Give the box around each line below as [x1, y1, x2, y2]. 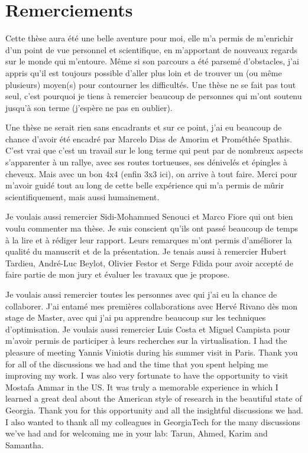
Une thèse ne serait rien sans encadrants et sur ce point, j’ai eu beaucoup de [5, 121, 282, 133]
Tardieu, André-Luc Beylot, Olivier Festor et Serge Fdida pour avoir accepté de [5, 256, 293, 269]
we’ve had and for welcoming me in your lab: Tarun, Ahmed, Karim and [5, 427, 268, 439]
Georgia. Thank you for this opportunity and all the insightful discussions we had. [5, 403, 303, 416]
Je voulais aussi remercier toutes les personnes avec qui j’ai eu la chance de [5, 288, 277, 300]
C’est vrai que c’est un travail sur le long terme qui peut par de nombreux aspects [5, 144, 303, 157]
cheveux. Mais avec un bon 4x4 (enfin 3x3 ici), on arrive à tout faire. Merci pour [5, 167, 297, 180]
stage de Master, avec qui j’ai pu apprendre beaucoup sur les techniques [5, 311, 266, 324]
